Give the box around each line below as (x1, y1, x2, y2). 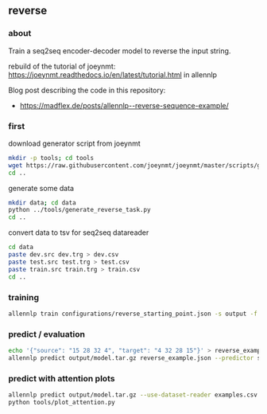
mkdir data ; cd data (8, 198, 77, 207)
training (8, 291, 40, 303)
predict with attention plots (8, 373, 115, 384)
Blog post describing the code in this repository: (8, 85, 166, 95)
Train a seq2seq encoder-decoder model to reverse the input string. (8, 45, 231, 56)
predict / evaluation (8, 328, 86, 339)
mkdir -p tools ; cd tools (8, 154, 94, 162)
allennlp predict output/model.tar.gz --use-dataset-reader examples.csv (8, 391, 258, 399)
